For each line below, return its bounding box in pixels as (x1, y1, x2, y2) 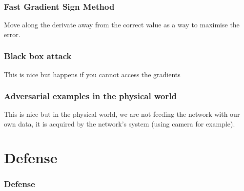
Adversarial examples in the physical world (4, 90, 177, 102)
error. (4, 29, 20, 39)
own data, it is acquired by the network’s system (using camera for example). (4, 119, 235, 129)
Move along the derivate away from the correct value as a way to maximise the (4, 20, 240, 30)
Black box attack (4, 50, 72, 62)
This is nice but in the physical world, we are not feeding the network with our (4, 109, 240, 119)
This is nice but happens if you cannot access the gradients (4, 69, 181, 79)
